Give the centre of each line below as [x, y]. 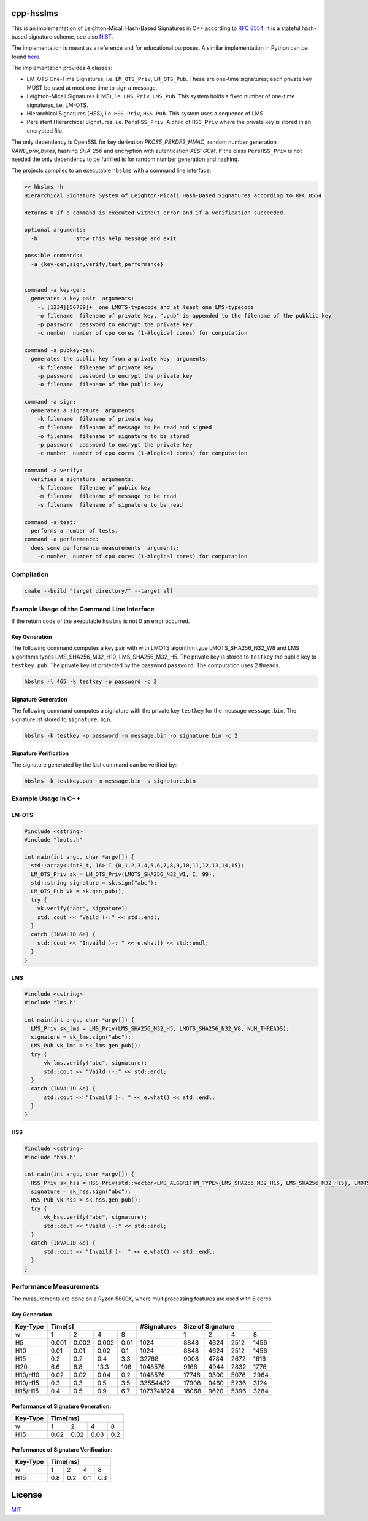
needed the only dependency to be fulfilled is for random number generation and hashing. [125, 159]
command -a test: [50, 522]
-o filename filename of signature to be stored [113, 436]
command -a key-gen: [55, 290]
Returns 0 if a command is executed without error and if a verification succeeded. [155, 213]
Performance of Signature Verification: [62, 1450]
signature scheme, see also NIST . [71, 36]
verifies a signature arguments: [83, 479]
